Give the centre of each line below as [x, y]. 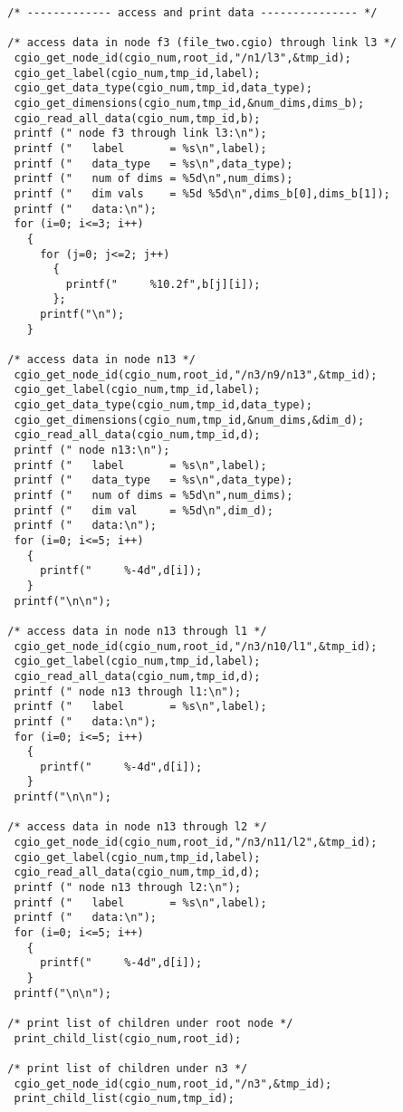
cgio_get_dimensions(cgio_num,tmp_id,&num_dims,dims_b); [189, 103]
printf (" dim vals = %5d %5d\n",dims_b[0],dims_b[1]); [202, 193]
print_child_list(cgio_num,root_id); [128, 1038]
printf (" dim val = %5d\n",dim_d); [144, 510]
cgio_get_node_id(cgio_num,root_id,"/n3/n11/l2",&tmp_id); [196, 843]
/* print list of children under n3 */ [128, 1068]
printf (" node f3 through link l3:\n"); [140, 134]
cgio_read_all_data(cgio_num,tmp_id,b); [137, 118]
